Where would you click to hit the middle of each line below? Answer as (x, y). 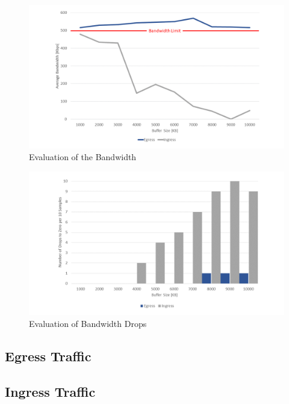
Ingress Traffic (50, 391)
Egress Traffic (48, 356)
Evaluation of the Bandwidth (83, 157)
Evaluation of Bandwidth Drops (88, 323)
